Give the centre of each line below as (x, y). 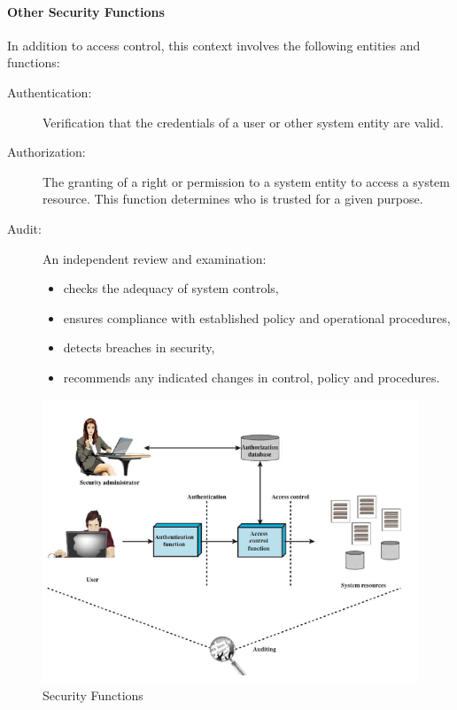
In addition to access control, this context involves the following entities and (214, 45)
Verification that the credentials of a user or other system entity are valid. (243, 122)
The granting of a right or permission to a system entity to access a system (246, 181)
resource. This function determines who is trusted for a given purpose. (233, 199)
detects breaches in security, (139, 347)
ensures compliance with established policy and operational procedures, (257, 317)
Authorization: (46, 152)
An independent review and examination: (155, 258)
